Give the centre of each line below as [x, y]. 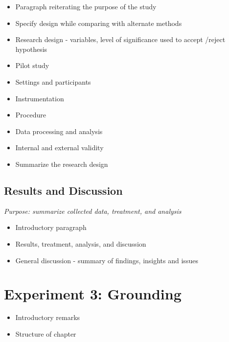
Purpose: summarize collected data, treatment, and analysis [93, 211]
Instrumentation [40, 98]
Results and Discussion [63, 190]
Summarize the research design [62, 164]
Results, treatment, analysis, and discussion [81, 243]
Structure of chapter [46, 333]
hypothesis [31, 49]
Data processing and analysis [59, 131]
